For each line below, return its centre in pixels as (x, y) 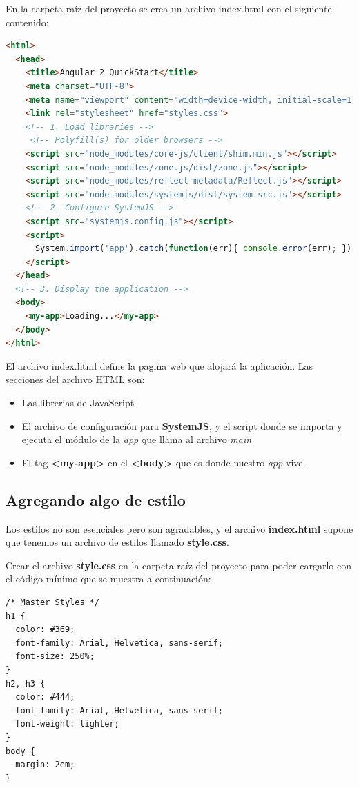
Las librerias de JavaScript (78, 403)
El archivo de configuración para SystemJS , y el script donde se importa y (182, 425)
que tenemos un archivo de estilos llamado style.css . (117, 542)
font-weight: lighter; (67, 724)
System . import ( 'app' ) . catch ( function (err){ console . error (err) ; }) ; (196, 249)
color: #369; (45, 630)
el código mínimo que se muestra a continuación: (108, 579)
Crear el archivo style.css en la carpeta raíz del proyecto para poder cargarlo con (178, 565)
